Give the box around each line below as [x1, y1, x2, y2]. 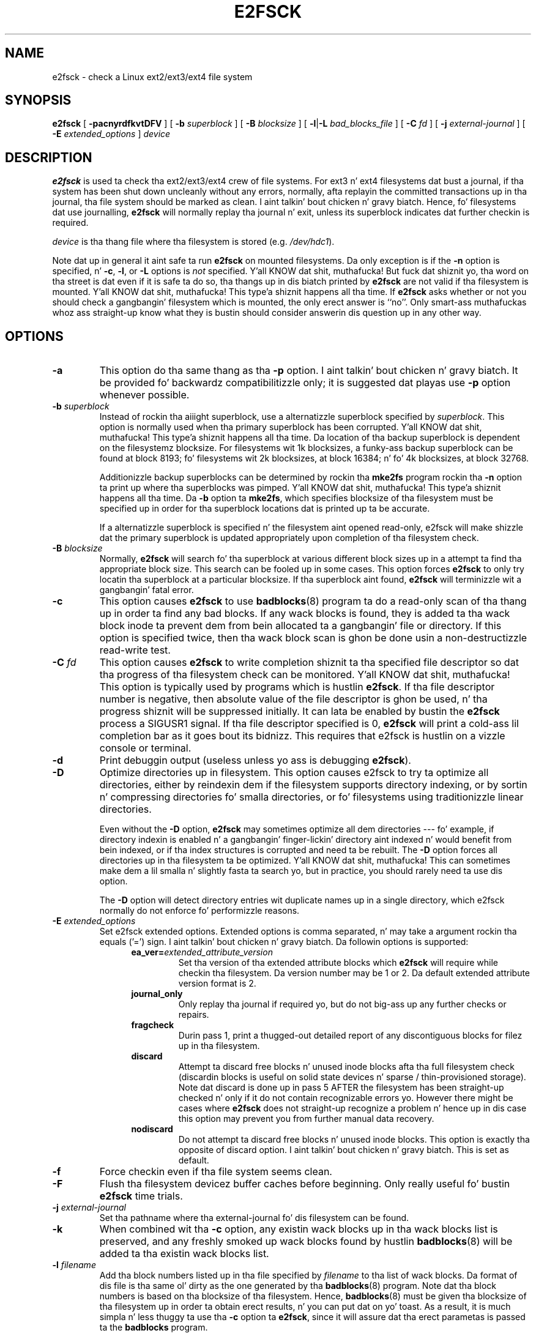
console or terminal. [99, 742, 192, 755]
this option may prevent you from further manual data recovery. [178, 1113, 434, 1124]
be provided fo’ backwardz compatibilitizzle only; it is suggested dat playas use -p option [99, 376, 511, 389]
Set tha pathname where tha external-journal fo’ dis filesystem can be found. [99, 1212, 409, 1223]
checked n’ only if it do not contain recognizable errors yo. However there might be [178, 1092, 513, 1103]
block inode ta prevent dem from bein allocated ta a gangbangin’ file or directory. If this [99, 619, 502, 632]
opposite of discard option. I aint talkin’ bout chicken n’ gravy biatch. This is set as [178, 1144, 509, 1156]
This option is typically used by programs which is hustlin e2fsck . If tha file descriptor [99, 681, 495, 693]
